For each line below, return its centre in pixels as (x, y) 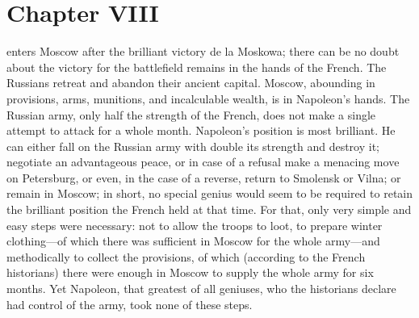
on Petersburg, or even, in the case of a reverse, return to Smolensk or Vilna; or (204, 177)
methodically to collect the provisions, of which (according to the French (186, 256)
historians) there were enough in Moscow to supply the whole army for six (190, 272)
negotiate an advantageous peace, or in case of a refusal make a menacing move (203, 162)
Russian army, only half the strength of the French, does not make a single (191, 114)
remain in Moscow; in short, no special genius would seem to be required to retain (210, 193)
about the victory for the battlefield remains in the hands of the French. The (197, 67)
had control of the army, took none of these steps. (130, 304)
